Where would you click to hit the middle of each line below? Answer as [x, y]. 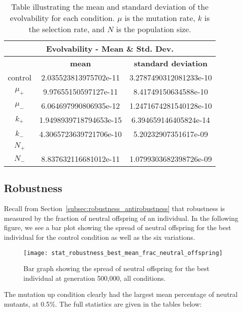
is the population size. [153, 29]
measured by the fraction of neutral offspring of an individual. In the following [121, 218]
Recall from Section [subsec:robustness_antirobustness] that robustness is [114, 208]
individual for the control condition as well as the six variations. [100, 237]
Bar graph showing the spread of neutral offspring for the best [117, 268]
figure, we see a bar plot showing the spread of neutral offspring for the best [118, 227]
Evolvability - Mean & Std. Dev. [110, 49]
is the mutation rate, [160, 18]
